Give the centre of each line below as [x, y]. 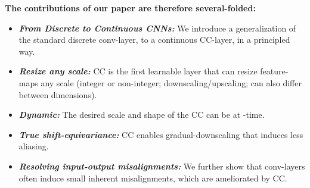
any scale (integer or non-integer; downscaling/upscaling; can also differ [171, 82]
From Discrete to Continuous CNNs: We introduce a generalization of [157, 28]
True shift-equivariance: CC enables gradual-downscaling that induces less [161, 134]
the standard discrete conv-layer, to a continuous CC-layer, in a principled [154, 40]
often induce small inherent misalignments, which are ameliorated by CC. [153, 178]
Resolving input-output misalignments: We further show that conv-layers [162, 166]
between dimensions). [58, 94]
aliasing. [34, 146]
